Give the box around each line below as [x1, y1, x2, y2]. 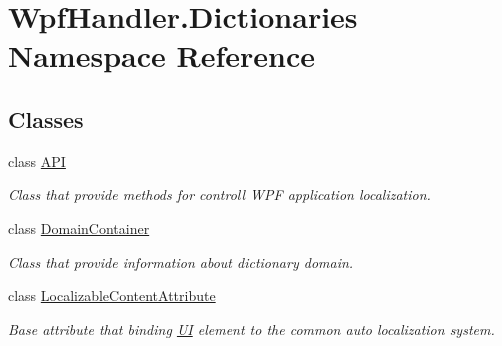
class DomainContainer [8, 217, 150, 238]
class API [8, 150, 66, 171]
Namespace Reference [8, 35, 315, 76]
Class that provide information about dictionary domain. [8, 251, 354, 272]
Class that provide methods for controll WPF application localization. [8, 184, 431, 205]
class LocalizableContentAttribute [8, 285, 216, 306]
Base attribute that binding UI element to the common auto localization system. [8, 318, 495, 339]
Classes [8, 103, 84, 134]
